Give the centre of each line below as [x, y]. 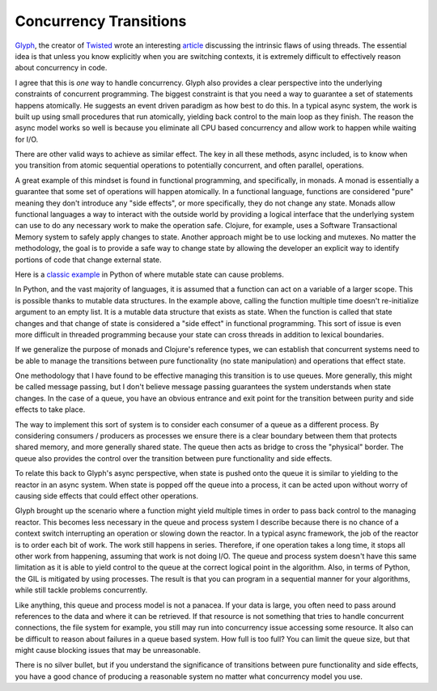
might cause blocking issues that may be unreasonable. [108, 651]
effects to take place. [50, 409]
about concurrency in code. [61, 68]
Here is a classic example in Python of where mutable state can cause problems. [150, 274]
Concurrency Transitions [101, 21]
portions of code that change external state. [88, 260]
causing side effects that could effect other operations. [106, 496]
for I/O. [27, 139]
